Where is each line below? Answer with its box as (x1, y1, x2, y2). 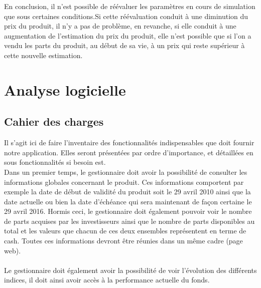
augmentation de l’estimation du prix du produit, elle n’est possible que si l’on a (4, 30, 251, 41)
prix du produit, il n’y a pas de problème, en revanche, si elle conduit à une (4, 21, 236, 31)
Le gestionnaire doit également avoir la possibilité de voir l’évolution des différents (4, 264, 257, 275)
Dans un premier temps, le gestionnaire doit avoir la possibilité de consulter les (4, 166, 247, 177)
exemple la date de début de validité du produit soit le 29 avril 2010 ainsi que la (4, 186, 251, 197)
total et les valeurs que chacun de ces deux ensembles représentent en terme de (4, 225, 246, 236)
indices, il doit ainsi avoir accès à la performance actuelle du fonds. (4, 274, 210, 285)
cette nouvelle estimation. (4, 50, 83, 60)
